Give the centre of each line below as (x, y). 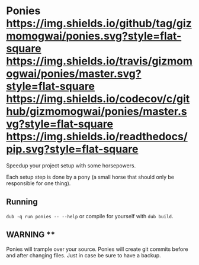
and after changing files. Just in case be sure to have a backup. (84, 255)
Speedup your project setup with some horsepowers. (71, 165)
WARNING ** (31, 235)
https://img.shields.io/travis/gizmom (99, 61)
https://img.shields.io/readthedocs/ (97, 137)
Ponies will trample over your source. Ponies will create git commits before (97, 249)
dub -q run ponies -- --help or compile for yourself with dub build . (90, 216)
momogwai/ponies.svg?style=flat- (94, 36)
